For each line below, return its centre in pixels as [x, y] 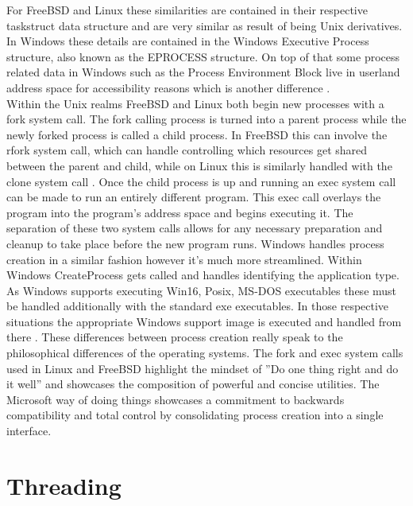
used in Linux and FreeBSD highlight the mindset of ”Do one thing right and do [203, 368]
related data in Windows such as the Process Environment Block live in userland [203, 72]
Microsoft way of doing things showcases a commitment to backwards [176, 399]
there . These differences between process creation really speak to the [175, 337]
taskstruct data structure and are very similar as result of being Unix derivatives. [205, 25]
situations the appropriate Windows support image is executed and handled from [204, 321]
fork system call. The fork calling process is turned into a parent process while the [206, 119]
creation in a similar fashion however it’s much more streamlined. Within [184, 259]
